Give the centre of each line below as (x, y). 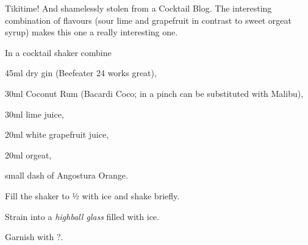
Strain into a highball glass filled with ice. (82, 216)
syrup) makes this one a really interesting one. (91, 32)
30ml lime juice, (34, 114)
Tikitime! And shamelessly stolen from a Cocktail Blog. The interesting (138, 8)
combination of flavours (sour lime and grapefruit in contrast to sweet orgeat (148, 20)
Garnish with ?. (34, 237)
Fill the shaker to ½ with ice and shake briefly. (92, 195)
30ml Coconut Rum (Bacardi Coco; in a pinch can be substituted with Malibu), (154, 93)
